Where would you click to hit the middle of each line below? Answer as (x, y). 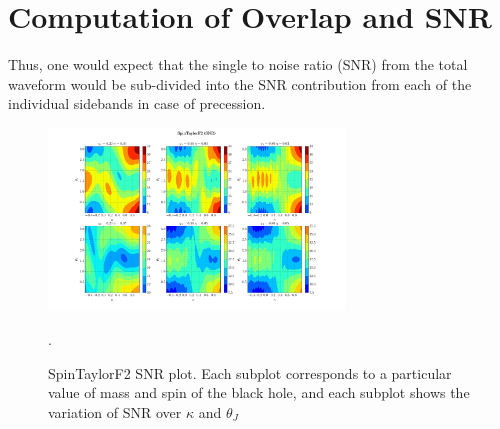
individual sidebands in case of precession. (137, 103)
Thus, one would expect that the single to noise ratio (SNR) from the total (238, 64)
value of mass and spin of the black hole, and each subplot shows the (259, 392)
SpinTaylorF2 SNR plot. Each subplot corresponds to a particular (250, 372)
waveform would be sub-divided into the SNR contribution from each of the (240, 83)
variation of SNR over (115, 411)
